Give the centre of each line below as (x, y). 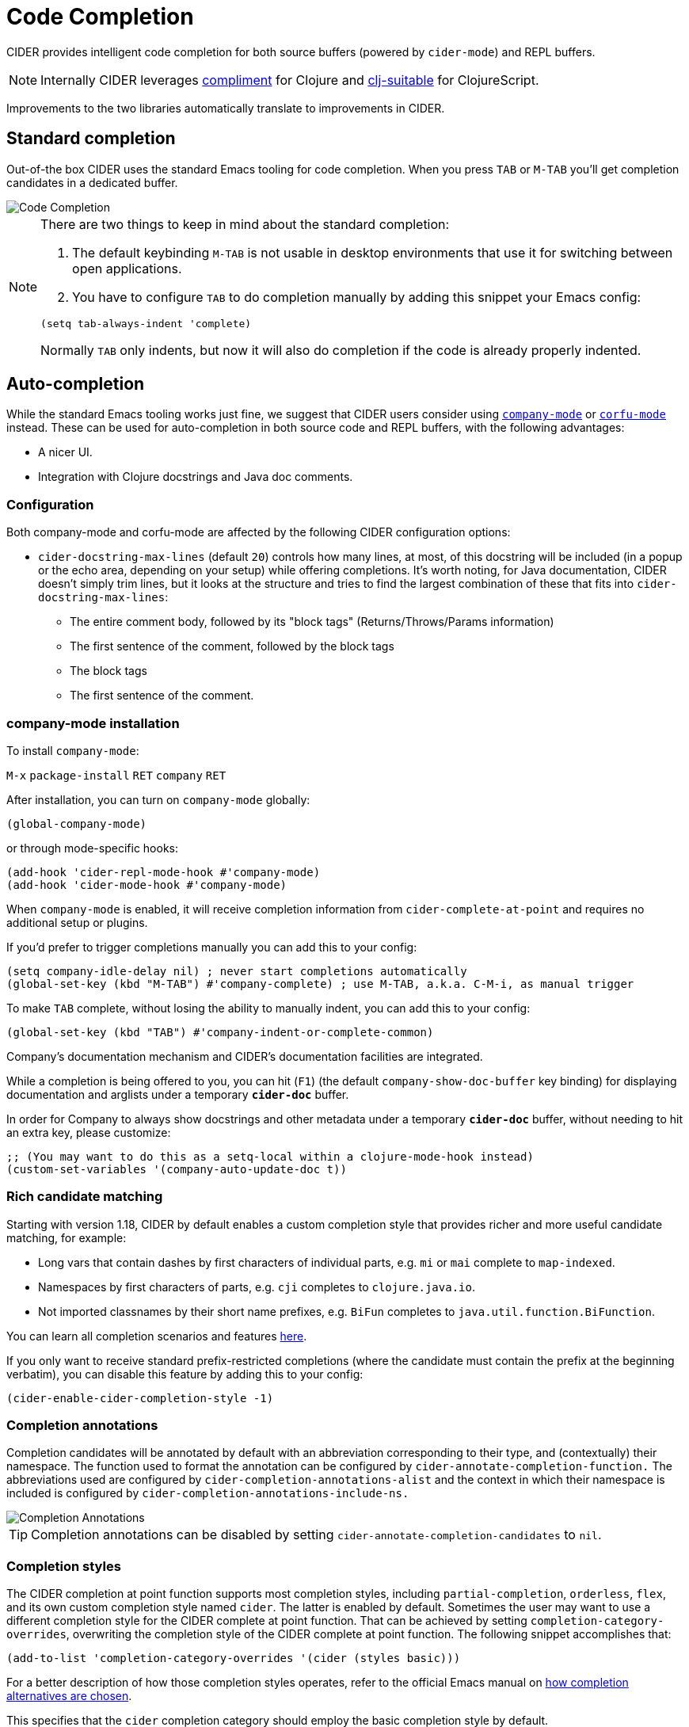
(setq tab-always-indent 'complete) (146, 323)
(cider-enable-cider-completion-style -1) (140, 1398)
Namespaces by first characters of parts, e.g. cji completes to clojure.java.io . (257, 1287)
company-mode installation (93, 723)
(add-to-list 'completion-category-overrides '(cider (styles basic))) (234, 1658)
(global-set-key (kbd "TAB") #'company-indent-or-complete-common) (220, 1032)
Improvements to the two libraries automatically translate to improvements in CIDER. (226, 108)
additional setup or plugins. (77, 922)
